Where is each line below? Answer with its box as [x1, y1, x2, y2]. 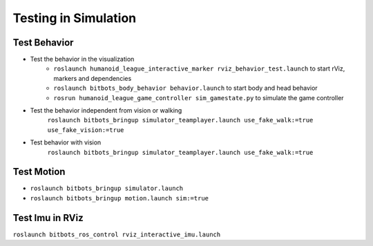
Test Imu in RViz [12, 211, 84, 224]
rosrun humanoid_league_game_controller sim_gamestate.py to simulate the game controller [53, 93, 345, 102]
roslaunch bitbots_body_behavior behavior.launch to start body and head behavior [53, 84, 318, 93]
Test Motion [12, 166, 66, 178]
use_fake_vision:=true [47, 126, 124, 134]
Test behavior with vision [30, 138, 102, 146]
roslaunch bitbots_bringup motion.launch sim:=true [30, 194, 209, 202]
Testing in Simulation [12, 10, 137, 26]
